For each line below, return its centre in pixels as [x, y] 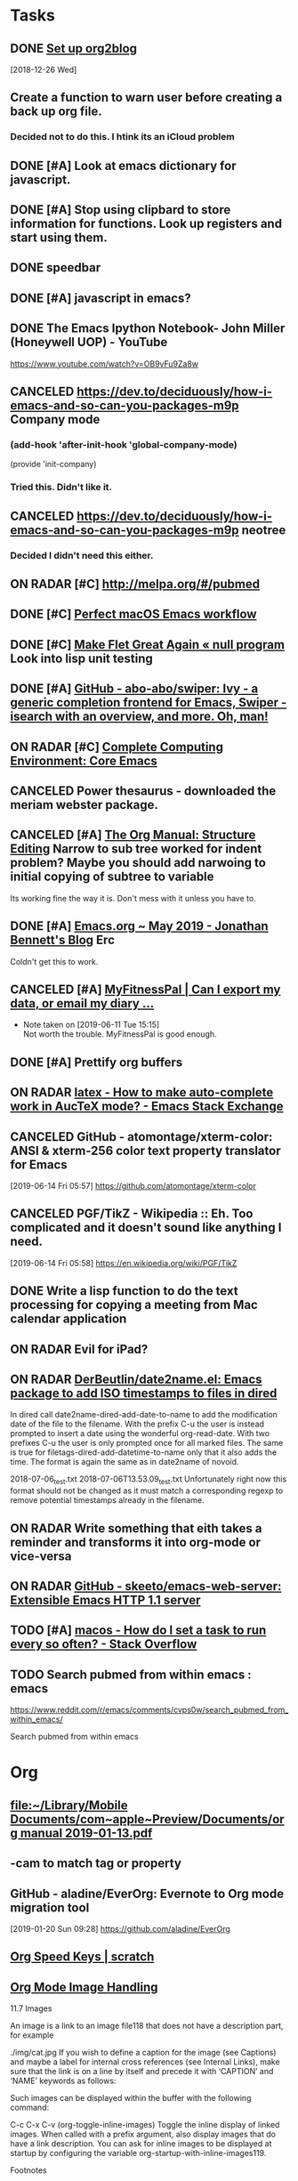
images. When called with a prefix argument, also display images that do [143, 2134]
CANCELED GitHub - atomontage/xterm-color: [141, 1137]
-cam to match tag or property [96, 1864]
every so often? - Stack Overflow [104, 1644]
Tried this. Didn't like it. [61, 488]
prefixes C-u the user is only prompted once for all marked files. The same [147, 1443]
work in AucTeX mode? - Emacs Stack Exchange [147, 1107]
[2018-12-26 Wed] [44, 69]
